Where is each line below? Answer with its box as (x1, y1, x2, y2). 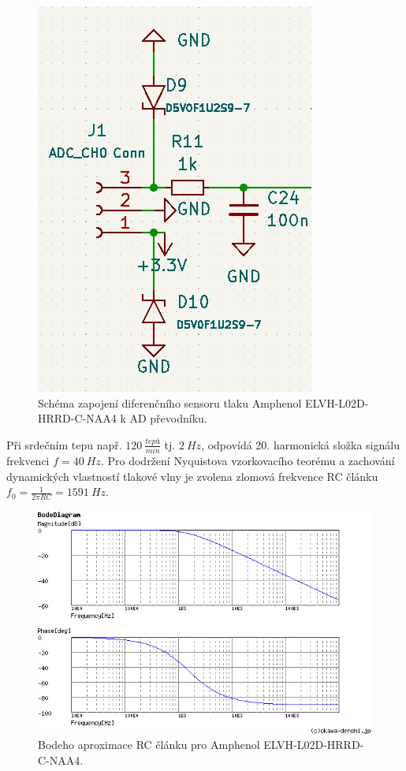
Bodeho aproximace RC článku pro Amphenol (38, 736, 260, 753)
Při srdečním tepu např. (6, 436, 122, 453)
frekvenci (6, 453, 50, 469)
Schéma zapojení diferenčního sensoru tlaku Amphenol (38, 394, 302, 411)
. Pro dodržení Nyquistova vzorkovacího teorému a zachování (100, 453, 395, 469)
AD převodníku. (129, 410, 207, 426)
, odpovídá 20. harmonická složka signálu (201, 436, 400, 453)
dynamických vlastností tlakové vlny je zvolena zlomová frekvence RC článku (6, 467, 378, 484)
